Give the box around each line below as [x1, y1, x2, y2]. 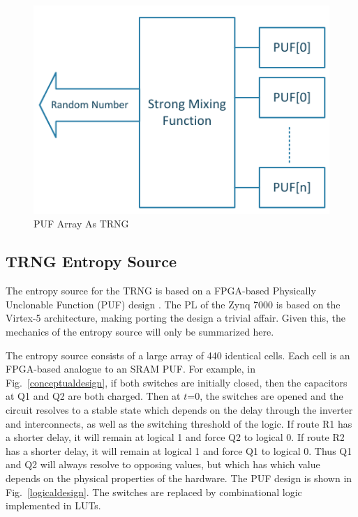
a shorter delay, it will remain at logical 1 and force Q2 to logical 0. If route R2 [6, 430, 345, 444]
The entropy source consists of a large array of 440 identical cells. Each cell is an [6, 347, 350, 362]
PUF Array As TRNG [33, 216, 129, 231]
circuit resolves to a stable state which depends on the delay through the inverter [6, 403, 353, 417]
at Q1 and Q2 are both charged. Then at [6, 389, 181, 403]
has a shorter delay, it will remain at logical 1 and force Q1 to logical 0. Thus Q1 [6, 443, 352, 458]
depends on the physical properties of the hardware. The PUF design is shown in [6, 471, 352, 485]
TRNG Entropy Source [6, 250, 177, 272]
